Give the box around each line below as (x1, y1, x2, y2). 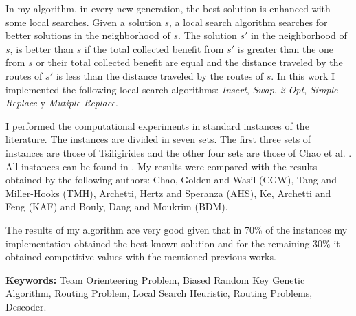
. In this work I (271, 68, 335, 82)
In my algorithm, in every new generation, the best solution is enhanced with (5, 1, 331, 15)
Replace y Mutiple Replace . (5, 95, 118, 110)
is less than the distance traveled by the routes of (56, 68, 264, 82)
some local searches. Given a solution (5, 14, 162, 29)
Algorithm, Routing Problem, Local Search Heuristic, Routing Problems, (5, 286, 313, 300)
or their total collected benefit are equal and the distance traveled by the (36, 55, 343, 69)
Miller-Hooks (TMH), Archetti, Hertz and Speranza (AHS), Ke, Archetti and (5, 185, 331, 200)
